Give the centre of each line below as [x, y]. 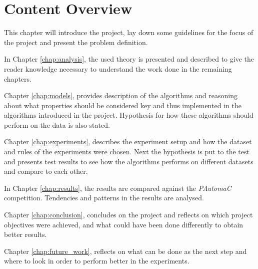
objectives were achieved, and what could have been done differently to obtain [124, 224]
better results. [25, 234]
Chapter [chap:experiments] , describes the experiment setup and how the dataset [128, 142]
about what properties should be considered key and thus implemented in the [123, 105]
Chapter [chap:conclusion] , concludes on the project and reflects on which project [128, 215]
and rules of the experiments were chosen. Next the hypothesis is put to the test [127, 152]
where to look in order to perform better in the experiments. [97, 261]
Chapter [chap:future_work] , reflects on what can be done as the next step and [125, 251]
